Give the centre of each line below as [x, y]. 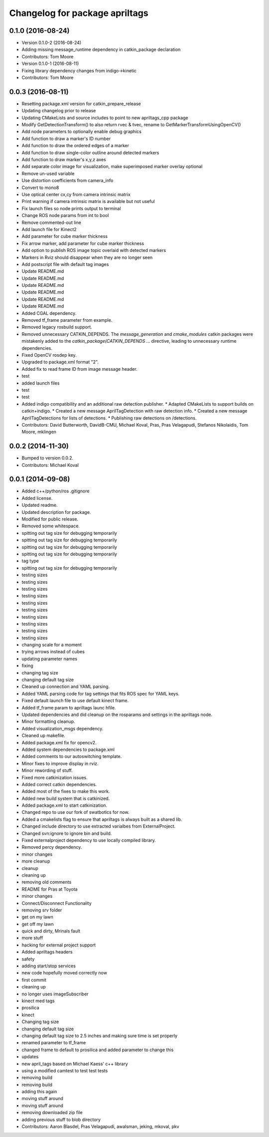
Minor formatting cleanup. [48, 721]
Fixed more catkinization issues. [55, 777]
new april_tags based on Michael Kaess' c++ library [75, 1064]
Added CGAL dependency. [49, 313]
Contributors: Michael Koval [50, 465]
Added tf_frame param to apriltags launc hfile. [69, 707]
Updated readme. [40, 505]
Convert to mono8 [40, 188]
